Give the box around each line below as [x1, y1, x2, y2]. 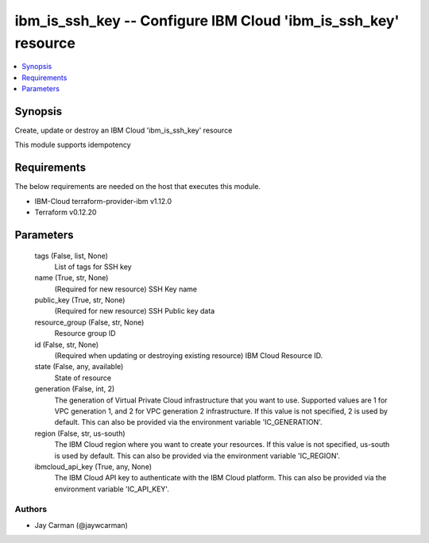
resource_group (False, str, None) [34, 318, 145, 327]
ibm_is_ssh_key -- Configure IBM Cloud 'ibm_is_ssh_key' [14, 12, 400, 29]
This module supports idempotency [14, 140, 131, 150]
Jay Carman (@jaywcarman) [34, 520, 129, 530]
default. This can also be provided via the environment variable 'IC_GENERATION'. [54, 418, 323, 427]
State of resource [54, 373, 112, 383]
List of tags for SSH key [54, 262, 132, 271]
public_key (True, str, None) [34, 295, 126, 305]
